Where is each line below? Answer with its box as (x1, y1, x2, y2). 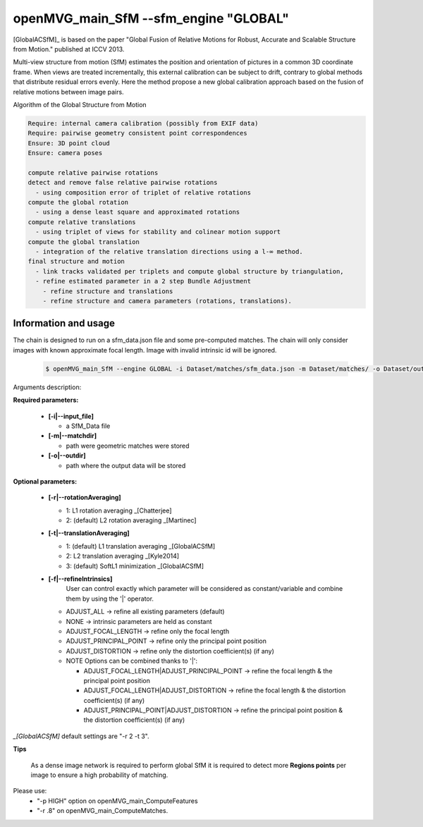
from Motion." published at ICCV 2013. (13, 44, 125, 53)
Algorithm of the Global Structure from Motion (13, 100, 147, 109)
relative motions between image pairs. (13, 87, 124, 96)
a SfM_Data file (66, 422, 111, 430)
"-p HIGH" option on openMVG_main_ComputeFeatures (37, 797, 198, 805)
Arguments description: (13, 383, 82, 391)
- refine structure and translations (42, 287, 173, 295)
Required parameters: (13, 396, 79, 405)
